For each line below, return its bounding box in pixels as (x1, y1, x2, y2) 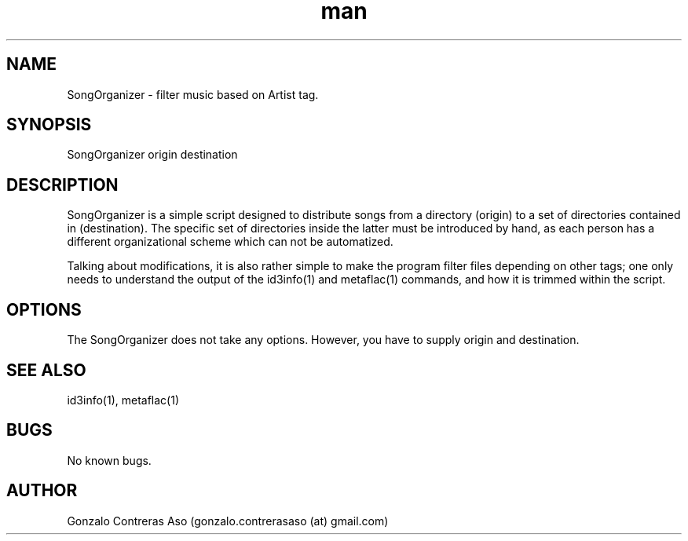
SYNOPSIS (6, 115, 92, 135)
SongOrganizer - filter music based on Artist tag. (67, 87, 319, 101)
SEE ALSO (6, 360, 86, 380)
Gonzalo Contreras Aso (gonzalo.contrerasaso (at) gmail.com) (67, 514, 389, 528)
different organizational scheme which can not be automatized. (67, 235, 393, 249)
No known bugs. (67, 453, 152, 467)
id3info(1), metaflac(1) (67, 393, 179, 407)
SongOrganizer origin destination (67, 148, 238, 162)
